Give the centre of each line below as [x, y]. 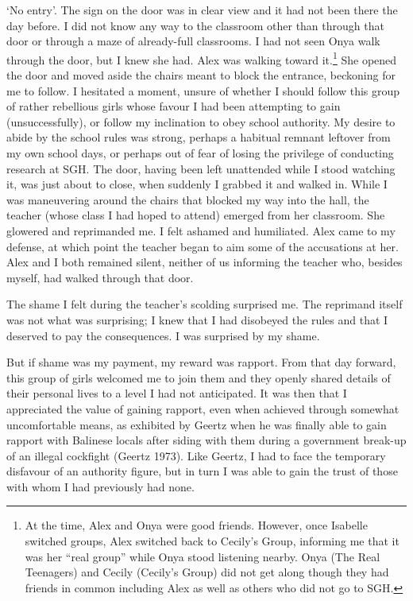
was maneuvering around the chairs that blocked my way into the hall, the [188, 199]
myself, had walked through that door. [100, 277]
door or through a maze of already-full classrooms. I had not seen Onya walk [193, 41]
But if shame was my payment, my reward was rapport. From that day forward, [201, 362]
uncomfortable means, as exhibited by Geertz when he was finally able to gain [197, 424]
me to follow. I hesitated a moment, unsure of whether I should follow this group [203, 90]
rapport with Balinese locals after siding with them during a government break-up [206, 440]
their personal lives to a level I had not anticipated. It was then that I [177, 393]
